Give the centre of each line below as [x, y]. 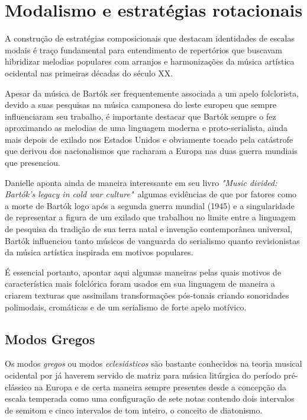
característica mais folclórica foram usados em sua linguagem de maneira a [140, 283]
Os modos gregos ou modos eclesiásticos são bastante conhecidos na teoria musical [153, 363]
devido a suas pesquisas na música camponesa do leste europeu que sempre [141, 105]
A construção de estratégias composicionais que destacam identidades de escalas [150, 38]
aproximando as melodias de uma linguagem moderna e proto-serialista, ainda [146, 128]
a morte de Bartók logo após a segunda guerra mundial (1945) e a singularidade [150, 205]
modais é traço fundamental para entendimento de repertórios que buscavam [144, 49]
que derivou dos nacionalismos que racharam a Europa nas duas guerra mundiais [151, 151]
